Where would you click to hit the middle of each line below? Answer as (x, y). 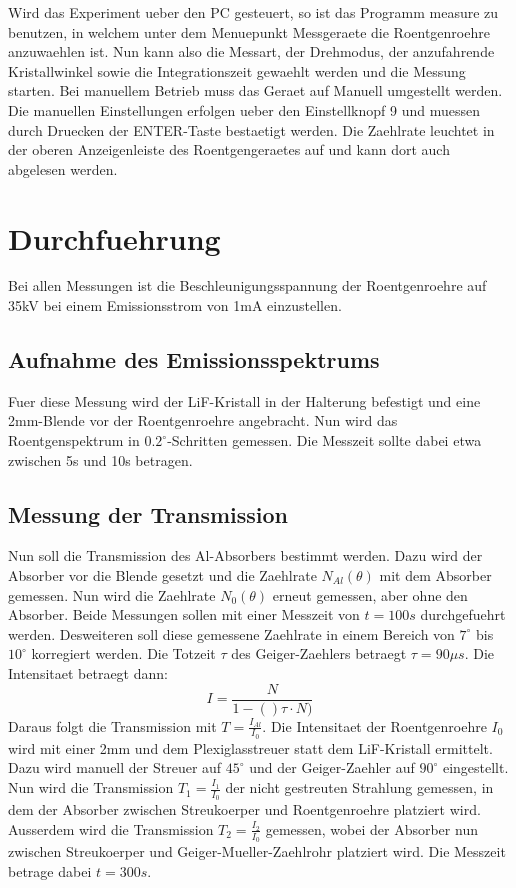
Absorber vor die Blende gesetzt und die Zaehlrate (162, 575)
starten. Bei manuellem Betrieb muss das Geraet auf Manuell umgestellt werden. (255, 90)
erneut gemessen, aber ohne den (370, 594)
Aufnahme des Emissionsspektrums (194, 359)
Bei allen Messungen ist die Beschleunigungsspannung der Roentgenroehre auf (247, 285)
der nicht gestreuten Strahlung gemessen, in (359, 787)
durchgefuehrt (463, 614)
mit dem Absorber (435, 575)
